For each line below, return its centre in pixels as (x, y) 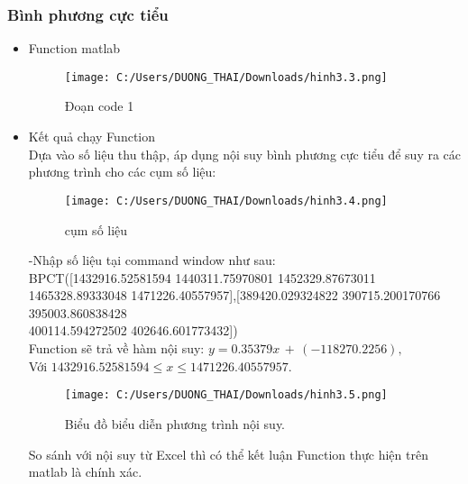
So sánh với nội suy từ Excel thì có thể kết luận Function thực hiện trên (228, 454)
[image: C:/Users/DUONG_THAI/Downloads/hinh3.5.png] (226, 395)
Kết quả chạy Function (92, 137)
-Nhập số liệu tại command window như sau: (152, 260)
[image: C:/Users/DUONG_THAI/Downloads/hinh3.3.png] (226, 77)
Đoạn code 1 (99, 106)
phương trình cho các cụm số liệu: (122, 172)
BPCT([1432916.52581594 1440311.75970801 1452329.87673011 (202, 277)
